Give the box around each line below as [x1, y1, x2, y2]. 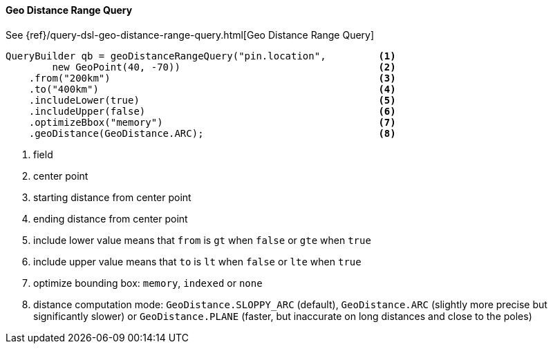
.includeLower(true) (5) [28, 94, 396, 106]
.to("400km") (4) [28, 83, 396, 95]
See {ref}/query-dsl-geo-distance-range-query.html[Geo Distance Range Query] [6, 28, 375, 41]
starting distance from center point [33, 191, 191, 203]
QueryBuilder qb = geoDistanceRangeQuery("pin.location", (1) [6, 50, 396, 62]
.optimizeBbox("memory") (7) [28, 116, 396, 128]
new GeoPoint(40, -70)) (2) [52, 61, 396, 73]
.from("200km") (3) [28, 72, 396, 84]
